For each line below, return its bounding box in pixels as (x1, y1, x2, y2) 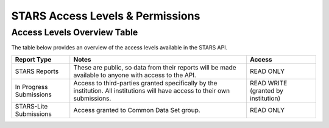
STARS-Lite (15, 102, 48, 110)
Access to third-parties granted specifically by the (73, 79, 218, 87)
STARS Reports (15, 67, 59, 76)
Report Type (15, 55, 52, 63)
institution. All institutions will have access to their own (73, 86, 230, 94)
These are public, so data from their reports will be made (73, 63, 237, 71)
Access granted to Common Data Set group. (73, 105, 200, 114)
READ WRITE (250, 79, 288, 87)
